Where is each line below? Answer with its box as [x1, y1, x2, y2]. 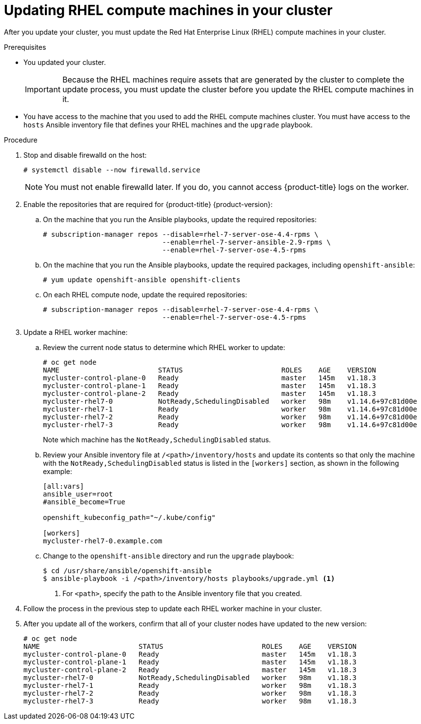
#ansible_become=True [43, 497, 125, 506]
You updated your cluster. [23, 58, 106, 66]
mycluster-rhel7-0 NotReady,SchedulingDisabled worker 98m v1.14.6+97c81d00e [43, 397, 418, 405]
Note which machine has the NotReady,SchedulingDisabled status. [43, 435, 271, 444]
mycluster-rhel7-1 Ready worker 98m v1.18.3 [23, 681, 357, 689]
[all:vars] [43, 482, 84, 490]
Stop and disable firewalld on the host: [23, 150, 147, 159]
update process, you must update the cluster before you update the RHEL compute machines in [62, 84, 414, 94]
